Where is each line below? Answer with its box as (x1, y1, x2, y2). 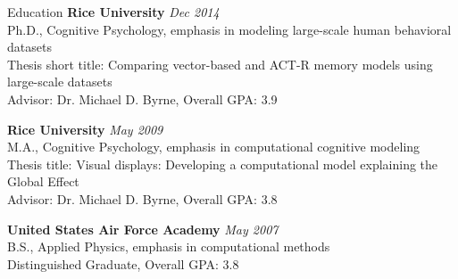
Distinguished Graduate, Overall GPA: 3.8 (7, 254, 239, 273)
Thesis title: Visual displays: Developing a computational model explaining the (7, 154, 438, 173)
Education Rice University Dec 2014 (7, 3, 220, 21)
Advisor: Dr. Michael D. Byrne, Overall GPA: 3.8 (7, 189, 278, 208)
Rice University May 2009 (7, 119, 163, 138)
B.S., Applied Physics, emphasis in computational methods (7, 237, 330, 256)
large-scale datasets (7, 72, 112, 91)
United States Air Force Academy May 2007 (7, 219, 279, 238)
